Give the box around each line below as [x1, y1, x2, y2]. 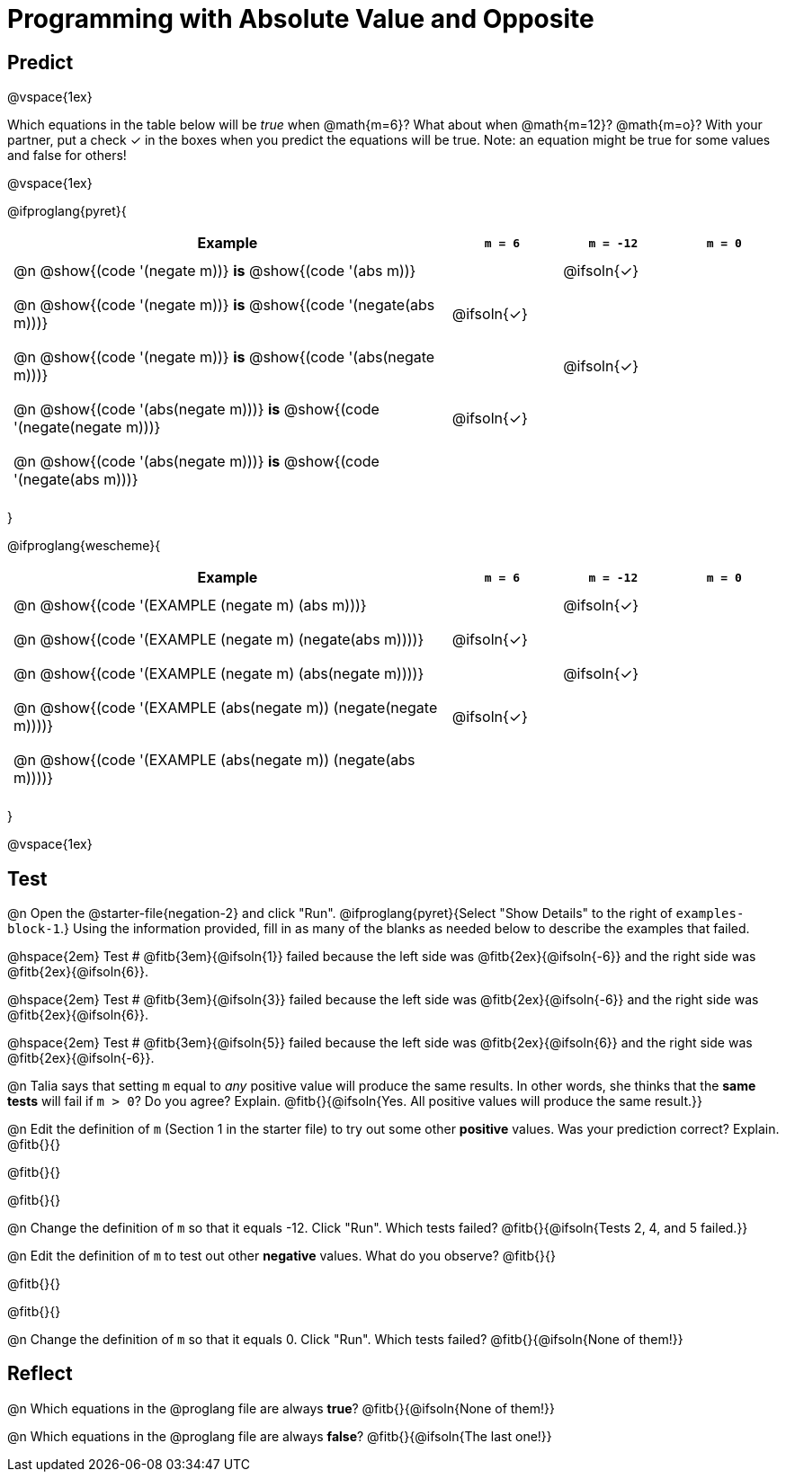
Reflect [7, 1362, 73, 1385]
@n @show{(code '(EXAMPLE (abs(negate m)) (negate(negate [13, 699, 438, 717]
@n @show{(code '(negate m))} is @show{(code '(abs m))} [13, 262, 416, 281]
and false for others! [7, 147, 127, 164]
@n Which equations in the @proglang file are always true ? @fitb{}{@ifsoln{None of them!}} [7, 1400, 555, 1416]
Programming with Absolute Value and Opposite [7, 4, 594, 34]
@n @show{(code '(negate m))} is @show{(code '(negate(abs [13, 296, 435, 315]
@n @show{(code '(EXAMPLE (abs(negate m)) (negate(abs [13, 751, 415, 770]
